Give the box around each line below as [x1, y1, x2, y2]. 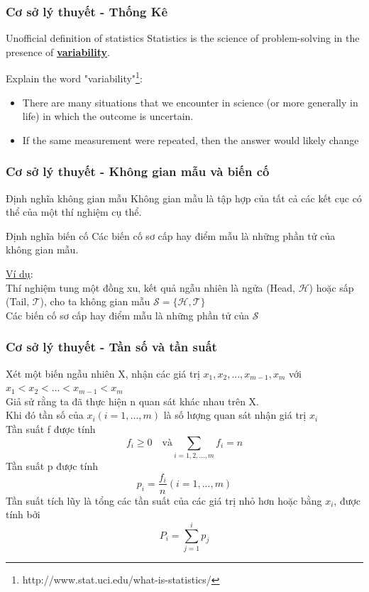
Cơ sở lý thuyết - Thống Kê [6, 2, 168, 20]
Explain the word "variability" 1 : [6, 69, 143, 86]
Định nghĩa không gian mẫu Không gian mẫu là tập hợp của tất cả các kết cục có [6, 190, 362, 205]
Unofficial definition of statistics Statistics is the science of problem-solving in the [6, 31, 360, 45]
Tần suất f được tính [6, 422, 96, 436]
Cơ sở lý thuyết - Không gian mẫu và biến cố [6, 163, 270, 180]
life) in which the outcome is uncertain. [22, 109, 194, 124]
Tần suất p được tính [6, 458, 98, 473]
